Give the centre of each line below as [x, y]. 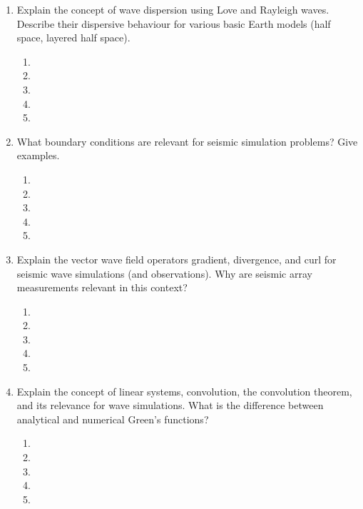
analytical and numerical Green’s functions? [113, 419]
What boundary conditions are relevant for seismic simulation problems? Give [187, 141]
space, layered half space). [73, 37]
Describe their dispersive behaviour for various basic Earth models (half [174, 23]
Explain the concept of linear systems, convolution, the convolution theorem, [184, 391]
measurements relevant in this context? [102, 287]
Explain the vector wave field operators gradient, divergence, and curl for [177, 259]
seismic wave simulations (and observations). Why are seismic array [164, 273]
